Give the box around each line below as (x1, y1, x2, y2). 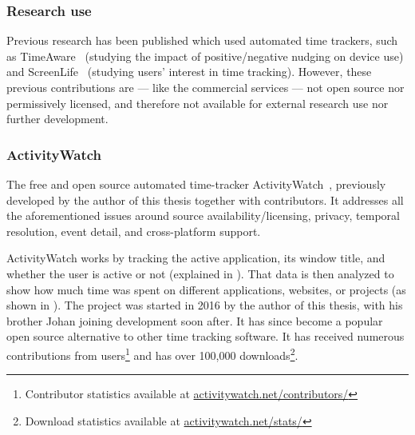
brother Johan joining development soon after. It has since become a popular (6, 312, 383, 329)
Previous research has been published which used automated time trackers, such (6, 32, 398, 49)
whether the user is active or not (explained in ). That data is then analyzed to (6, 265, 394, 281)
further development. (6, 110, 109, 127)
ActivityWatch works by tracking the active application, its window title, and (6, 249, 385, 266)
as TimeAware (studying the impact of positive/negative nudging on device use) (6, 47, 404, 64)
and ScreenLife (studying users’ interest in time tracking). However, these (6, 63, 372, 80)
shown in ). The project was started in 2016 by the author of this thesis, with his (6, 297, 403, 313)
